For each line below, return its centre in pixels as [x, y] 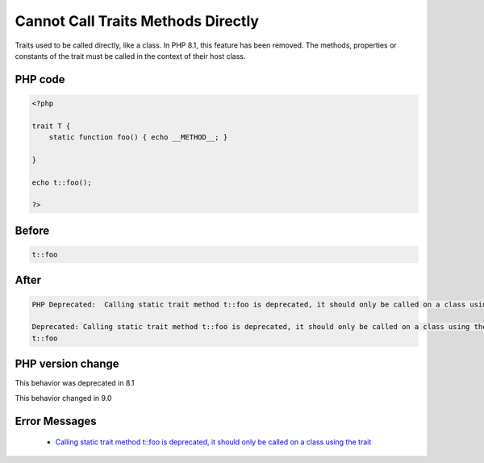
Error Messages [56, 421]
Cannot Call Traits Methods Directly [137, 21]
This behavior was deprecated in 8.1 [75, 383]
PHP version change [67, 364]
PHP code [40, 79]
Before [32, 230]
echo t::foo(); [62, 182]
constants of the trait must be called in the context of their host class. [130, 56]
